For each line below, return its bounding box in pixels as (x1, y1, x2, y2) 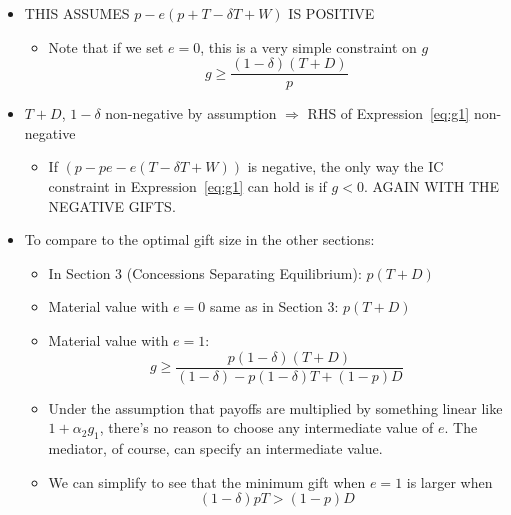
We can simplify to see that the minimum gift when (48, 471, 366, 492)
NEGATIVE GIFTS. (48, 195, 176, 216)
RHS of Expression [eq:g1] (307, 103, 470, 124)
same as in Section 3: (209, 296, 339, 317)
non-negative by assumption (105, 103, 277, 124)
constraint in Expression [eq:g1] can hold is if (48, 176, 327, 197)
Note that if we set (48, 36, 164, 57)
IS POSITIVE (288, 3, 375, 23)
